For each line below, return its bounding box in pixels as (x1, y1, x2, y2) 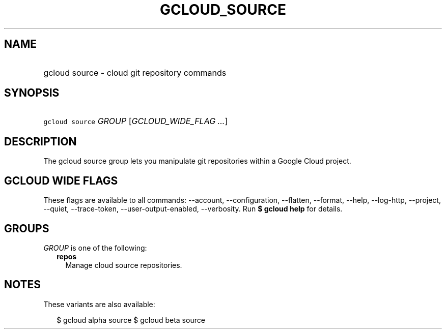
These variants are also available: (43, 299, 155, 309)
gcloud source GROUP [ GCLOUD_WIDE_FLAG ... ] (43, 116, 228, 127)
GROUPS (4, 222, 49, 235)
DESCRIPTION (4, 135, 77, 148)
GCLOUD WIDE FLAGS (4, 174, 118, 187)
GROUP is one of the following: (43, 243, 147, 252)
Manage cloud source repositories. (65, 260, 182, 269)
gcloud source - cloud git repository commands (43, 67, 227, 78)
